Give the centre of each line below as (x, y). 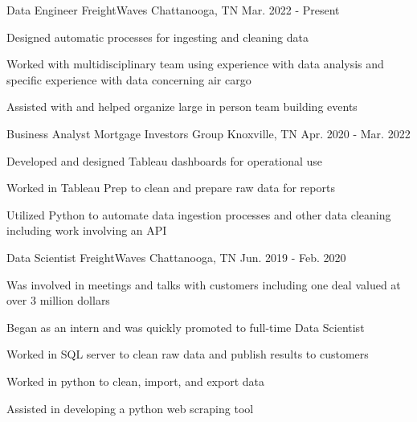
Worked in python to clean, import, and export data (136, 381)
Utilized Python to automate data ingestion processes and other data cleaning (199, 214)
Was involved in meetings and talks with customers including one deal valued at (204, 284)
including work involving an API (87, 230)
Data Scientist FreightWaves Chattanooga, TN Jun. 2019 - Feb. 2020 (176, 257)
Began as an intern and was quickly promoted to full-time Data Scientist (186, 327)
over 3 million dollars (58, 300)
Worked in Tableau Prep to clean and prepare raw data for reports (171, 188)
